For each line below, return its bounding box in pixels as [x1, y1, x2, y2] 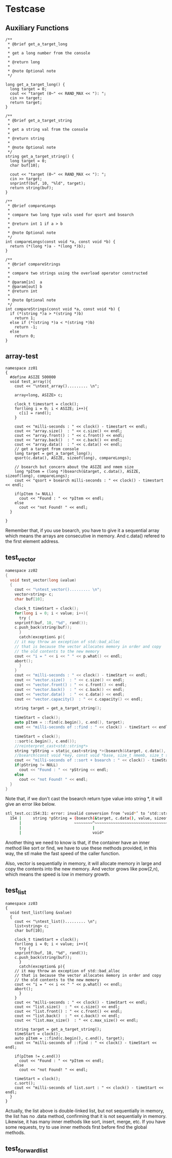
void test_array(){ [10, 379, 52, 384]
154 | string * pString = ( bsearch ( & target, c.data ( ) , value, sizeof [10, 816, 168, 821]
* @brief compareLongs [7, 203, 56, 208]
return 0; [14, 334, 36, 339]
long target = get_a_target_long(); [14, 451, 93, 456]
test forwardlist [5, 1144, 48, 1154]
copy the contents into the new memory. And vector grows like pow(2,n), [5, 865, 159, 872]
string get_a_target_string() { [5, 154, 74, 159]
